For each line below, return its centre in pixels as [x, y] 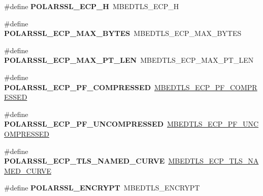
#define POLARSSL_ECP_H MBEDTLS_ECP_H [92, 6]
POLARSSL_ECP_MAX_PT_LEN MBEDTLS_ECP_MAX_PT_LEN [129, 60]
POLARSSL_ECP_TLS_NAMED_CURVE [85, 161]
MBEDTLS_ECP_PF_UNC [213, 124]
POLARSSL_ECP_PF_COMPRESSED [77, 87]
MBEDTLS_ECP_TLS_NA [213, 161]
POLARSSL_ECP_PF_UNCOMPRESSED [84, 124]
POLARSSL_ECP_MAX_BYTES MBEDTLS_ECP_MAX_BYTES [123, 33]
